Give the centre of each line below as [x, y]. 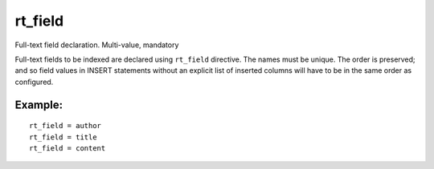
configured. [34, 82]
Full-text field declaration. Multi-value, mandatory [97, 45]
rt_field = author [66, 126]
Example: [39, 105]
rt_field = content [68, 148]
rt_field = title [63, 137]
